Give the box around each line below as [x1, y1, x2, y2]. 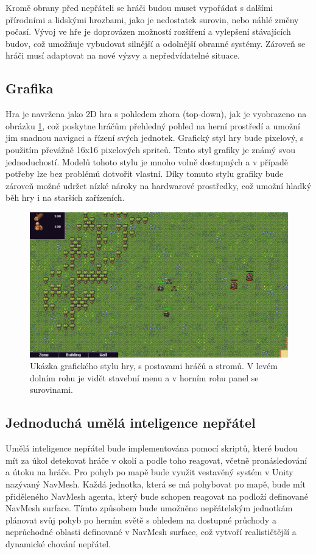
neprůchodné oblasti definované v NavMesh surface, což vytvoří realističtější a [5, 525, 297, 538]
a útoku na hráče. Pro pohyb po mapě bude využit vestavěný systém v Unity [5, 466, 293, 478]
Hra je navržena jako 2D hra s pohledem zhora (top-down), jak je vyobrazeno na [5, 107, 307, 120]
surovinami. [30, 383, 73, 396]
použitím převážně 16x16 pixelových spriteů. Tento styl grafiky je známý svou [5, 143, 295, 156]
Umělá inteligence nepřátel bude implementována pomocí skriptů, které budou [5, 442, 298, 455]
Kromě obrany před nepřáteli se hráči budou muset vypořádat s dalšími [5, 1, 273, 13]
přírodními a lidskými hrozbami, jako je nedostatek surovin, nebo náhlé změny [5, 13, 299, 26]
